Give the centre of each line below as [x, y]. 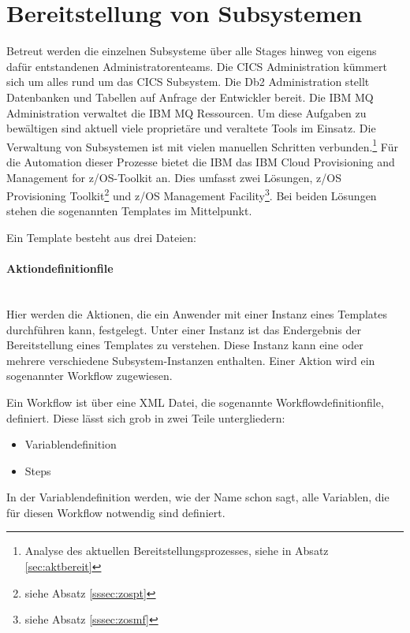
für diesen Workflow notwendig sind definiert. [116, 512]
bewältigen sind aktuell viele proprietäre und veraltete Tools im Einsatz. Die [191, 128]
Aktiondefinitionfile [60, 268]
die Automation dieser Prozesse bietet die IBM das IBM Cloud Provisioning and [201, 161]
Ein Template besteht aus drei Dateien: [101, 237]
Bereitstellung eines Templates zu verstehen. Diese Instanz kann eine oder [185, 345]
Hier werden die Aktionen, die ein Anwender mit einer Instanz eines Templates [197, 313]
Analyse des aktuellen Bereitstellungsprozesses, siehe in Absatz [177, 551]
